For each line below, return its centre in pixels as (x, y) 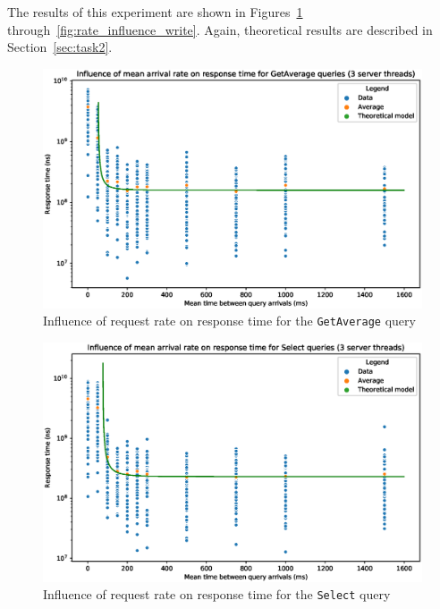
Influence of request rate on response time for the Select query (217, 594)
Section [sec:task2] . (60, 47)
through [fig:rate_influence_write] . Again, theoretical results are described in (220, 29)
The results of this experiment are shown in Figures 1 (155, 12)
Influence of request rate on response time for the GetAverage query (229, 321)
